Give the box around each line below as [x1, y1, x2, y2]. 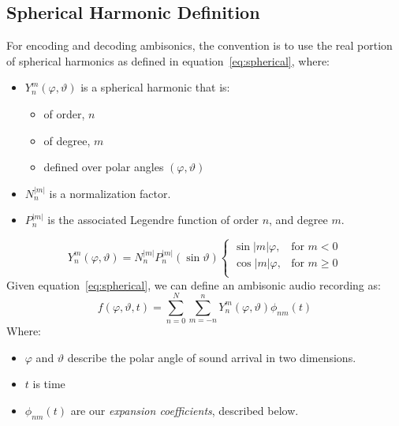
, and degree [269, 211, 328, 228]
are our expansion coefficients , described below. [70, 402, 299, 419]
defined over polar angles [43, 159, 164, 175]
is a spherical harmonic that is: [80, 79, 230, 95]
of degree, [43, 132, 91, 148]
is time [32, 376, 65, 392]
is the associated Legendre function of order [47, 211, 259, 228]
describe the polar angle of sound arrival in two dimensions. [67, 349, 356, 365]
